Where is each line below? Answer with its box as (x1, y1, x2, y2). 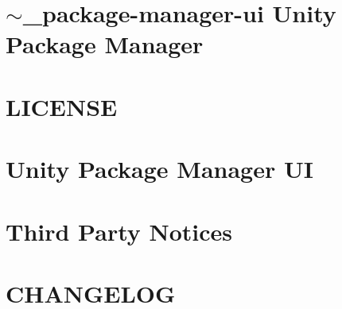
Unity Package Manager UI (6, 153, 313, 185)
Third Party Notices (6, 214, 233, 247)
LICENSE (6, 90, 118, 122)
